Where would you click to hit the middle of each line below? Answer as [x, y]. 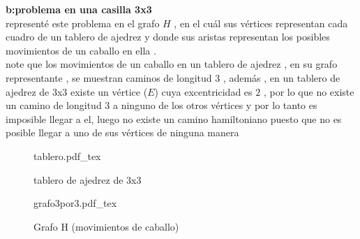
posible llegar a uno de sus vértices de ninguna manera [122, 132]
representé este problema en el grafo [83, 23]
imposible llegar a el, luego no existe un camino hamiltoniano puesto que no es [174, 118]
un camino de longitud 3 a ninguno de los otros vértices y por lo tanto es [162, 105]
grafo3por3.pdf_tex [75, 203]
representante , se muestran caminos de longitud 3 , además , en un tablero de [173, 77]
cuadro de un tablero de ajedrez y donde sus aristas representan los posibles [168, 37]
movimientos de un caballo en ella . [81, 50]
